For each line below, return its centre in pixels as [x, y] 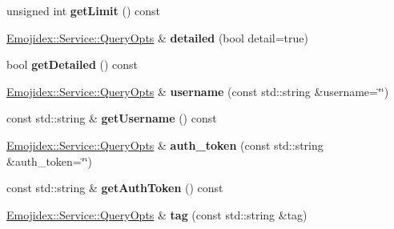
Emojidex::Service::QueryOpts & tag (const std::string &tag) [157, 214]
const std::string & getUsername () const [112, 118]
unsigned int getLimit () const [83, 10]
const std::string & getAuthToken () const [115, 188]
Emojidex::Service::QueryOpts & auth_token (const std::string [165, 145]
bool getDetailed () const [72, 64]
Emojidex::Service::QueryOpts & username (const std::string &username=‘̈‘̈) [198, 91]
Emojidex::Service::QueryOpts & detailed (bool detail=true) [157, 37]
